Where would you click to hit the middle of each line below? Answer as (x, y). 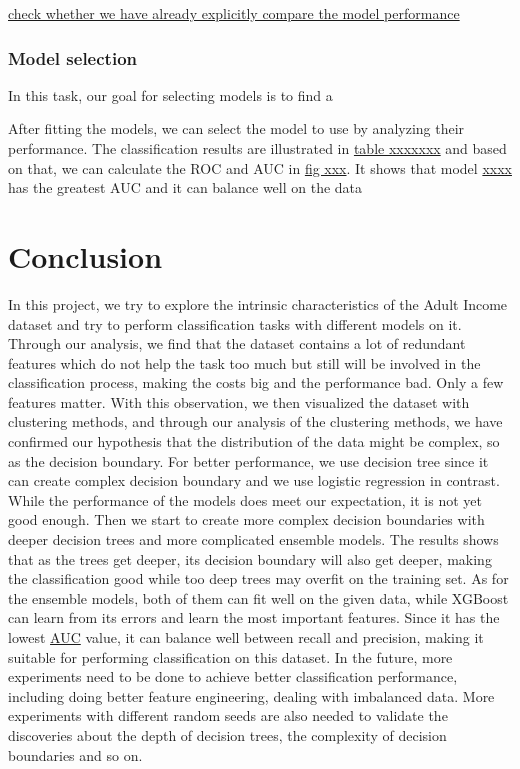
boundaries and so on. (75, 754)
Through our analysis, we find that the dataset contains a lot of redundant (237, 343)
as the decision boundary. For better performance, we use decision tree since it (248, 460)
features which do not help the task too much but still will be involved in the (244, 362)
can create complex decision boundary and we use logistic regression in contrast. (254, 480)
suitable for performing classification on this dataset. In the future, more (230, 656)
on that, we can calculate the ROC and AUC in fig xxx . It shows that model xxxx (260, 167)
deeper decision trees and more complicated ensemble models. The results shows (253, 539)
